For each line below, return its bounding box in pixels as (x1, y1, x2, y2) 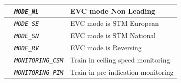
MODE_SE (14, 21, 39, 28)
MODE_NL (14, 8, 39, 15)
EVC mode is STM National (70, 30, 156, 41)
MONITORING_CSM (14, 57, 64, 64)
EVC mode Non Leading (70, 5, 155, 16)
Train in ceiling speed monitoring (70, 55, 170, 65)
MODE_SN (14, 33, 39, 40)
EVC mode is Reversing (70, 42, 142, 53)
